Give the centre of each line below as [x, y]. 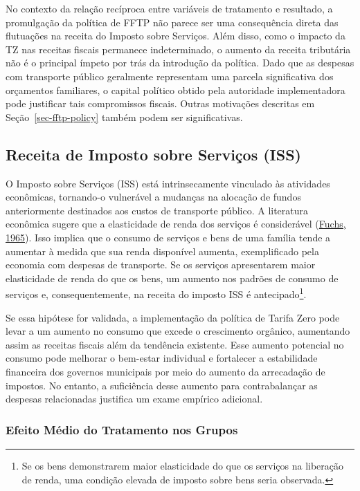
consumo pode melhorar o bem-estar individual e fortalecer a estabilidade [162, 358]
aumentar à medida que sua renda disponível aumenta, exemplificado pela [162, 251]
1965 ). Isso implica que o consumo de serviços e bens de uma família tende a [168, 237]
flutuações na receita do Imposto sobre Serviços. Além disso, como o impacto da [175, 36]
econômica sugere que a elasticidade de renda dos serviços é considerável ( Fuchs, [176, 224]
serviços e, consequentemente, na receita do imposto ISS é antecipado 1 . [156, 293]
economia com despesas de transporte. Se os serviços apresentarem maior [161, 265]
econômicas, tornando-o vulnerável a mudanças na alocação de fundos [153, 197]
